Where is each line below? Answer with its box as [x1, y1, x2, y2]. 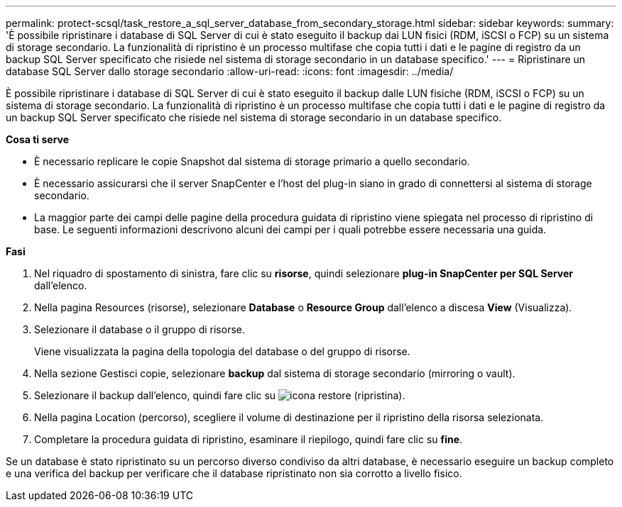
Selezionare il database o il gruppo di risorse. [34, 323, 246, 335]
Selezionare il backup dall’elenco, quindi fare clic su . [34, 389, 405, 401]
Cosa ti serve [6, 133, 70, 145]
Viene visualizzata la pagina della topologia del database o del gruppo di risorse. [34, 345, 410, 357]
